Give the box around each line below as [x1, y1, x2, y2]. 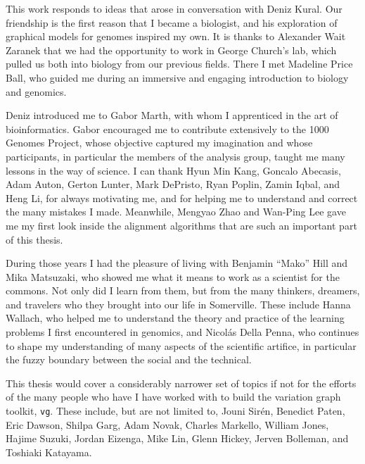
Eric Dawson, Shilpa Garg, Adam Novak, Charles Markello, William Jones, [6, 417, 329, 432]
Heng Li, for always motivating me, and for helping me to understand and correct [6, 190, 358, 205]
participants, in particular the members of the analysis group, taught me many [6, 149, 345, 163]
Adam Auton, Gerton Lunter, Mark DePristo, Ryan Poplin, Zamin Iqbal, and [6, 177, 340, 192]
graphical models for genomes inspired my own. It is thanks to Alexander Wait [6, 29, 346, 44]
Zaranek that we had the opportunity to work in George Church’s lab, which [6, 42, 337, 57]
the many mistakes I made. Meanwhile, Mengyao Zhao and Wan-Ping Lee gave [6, 204, 346, 219]
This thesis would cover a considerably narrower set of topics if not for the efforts [6, 375, 357, 390]
